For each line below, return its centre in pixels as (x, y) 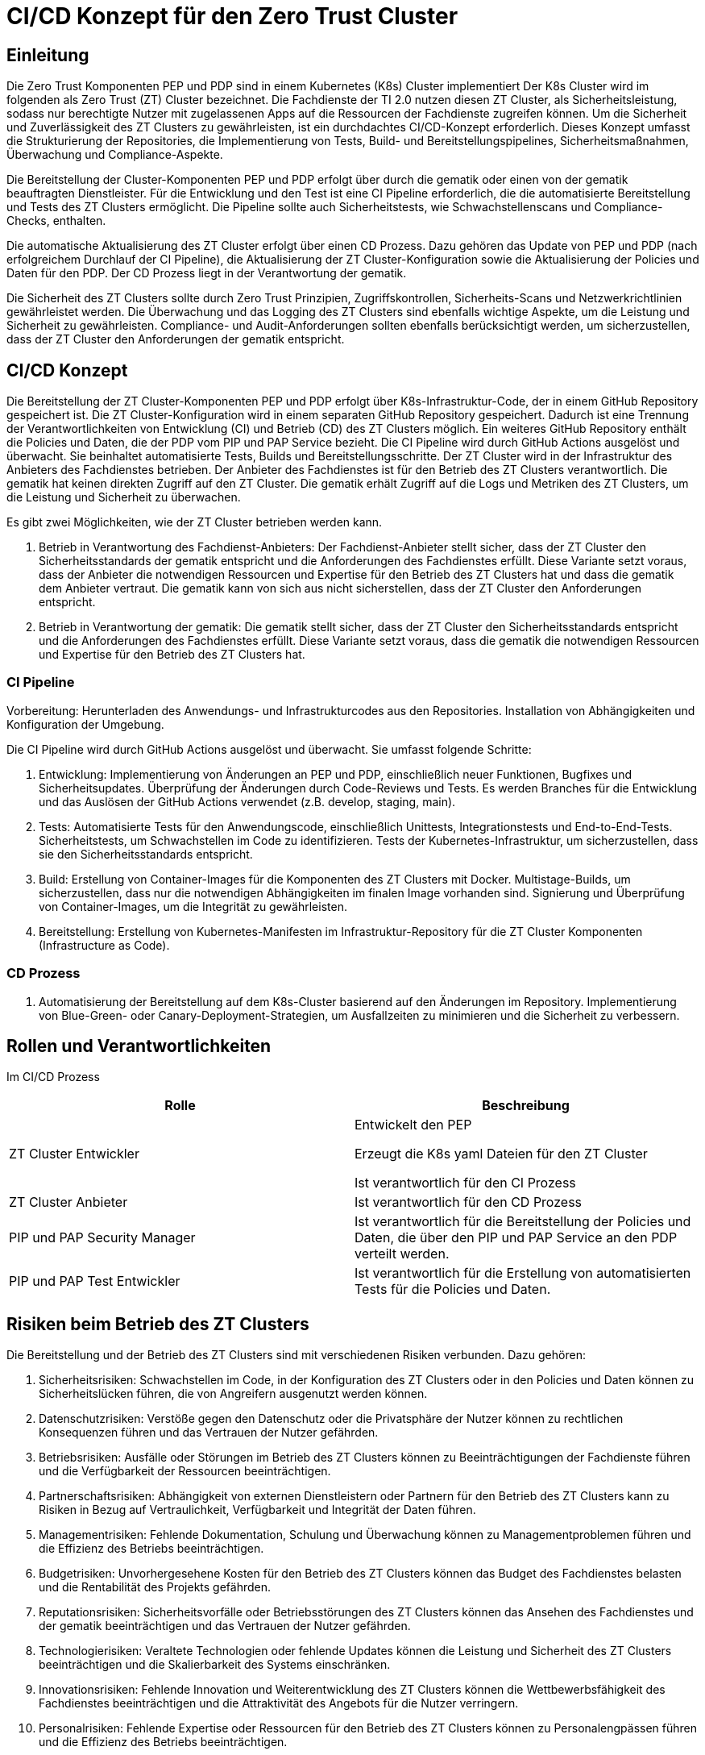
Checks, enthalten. (56, 221)
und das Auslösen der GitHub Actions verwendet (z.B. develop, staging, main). (247, 801)
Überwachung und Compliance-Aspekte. (115, 155)
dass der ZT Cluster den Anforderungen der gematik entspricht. (176, 339)
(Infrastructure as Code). (104, 945)
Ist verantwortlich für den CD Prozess (469, 1202)
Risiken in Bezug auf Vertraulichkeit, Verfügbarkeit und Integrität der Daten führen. (257, 1510)
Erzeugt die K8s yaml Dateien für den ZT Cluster (501, 1154)
